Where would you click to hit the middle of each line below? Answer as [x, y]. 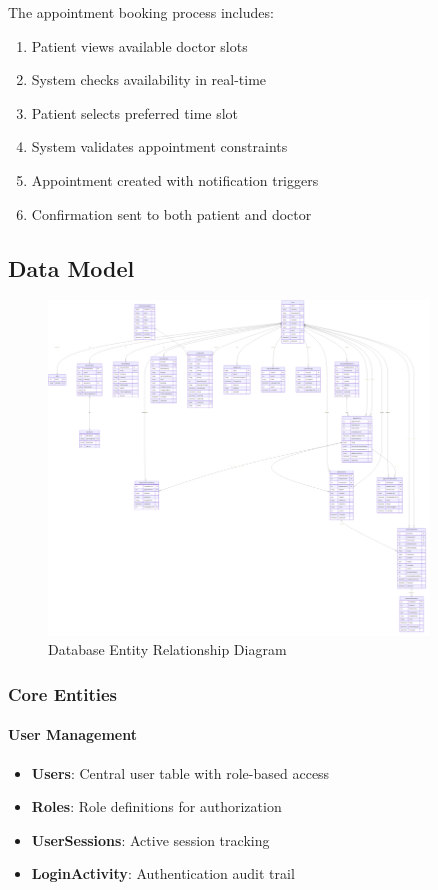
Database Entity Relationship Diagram [167, 649]
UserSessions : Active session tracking [150, 839]
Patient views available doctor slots [139, 45]
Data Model [71, 267]
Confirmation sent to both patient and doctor [171, 213]
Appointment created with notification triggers [175, 179]
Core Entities [63, 693]
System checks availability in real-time [149, 79]
